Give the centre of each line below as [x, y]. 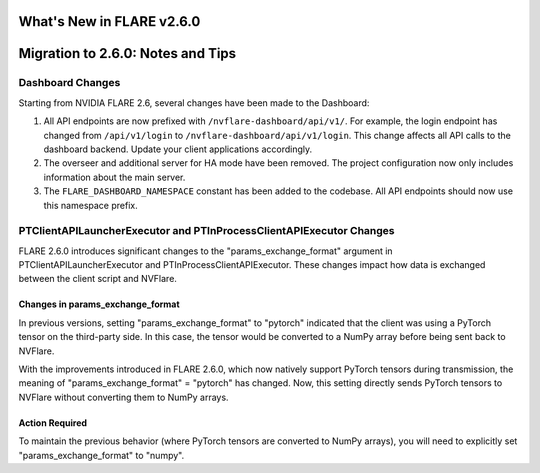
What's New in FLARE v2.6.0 [109, 21]
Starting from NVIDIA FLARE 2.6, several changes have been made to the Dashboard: [194, 102]
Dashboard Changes [69, 83]
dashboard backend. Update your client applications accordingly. [178, 149]
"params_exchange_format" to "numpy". [101, 455]
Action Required [53, 422]
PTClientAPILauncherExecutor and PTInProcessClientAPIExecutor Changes [206, 231]
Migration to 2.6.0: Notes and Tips [127, 53]
